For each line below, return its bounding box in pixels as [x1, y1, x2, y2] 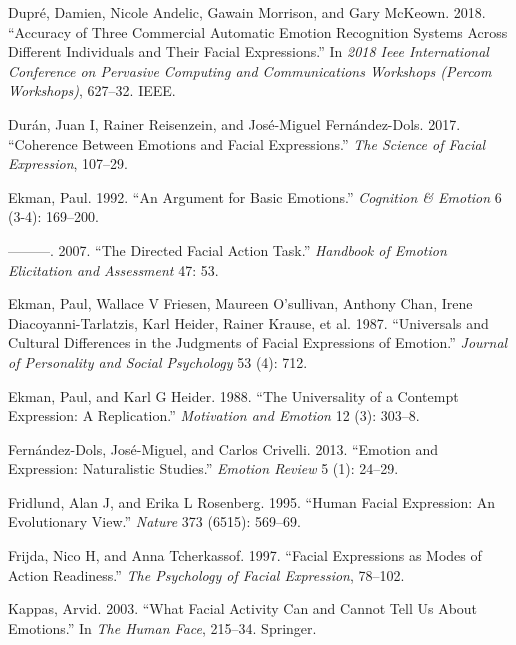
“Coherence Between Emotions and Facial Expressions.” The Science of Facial [8, 133, 486, 154]
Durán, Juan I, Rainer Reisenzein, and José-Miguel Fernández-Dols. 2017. [8, 113, 461, 134]
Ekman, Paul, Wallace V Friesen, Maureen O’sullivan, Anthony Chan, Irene [8, 293, 473, 314]
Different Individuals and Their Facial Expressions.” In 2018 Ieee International [8, 41, 489, 62]
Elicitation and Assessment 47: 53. [8, 259, 219, 280]
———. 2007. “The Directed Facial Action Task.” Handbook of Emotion [8, 239, 447, 260]
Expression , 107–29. [8, 153, 129, 174]
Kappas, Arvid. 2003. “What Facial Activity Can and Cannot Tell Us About [8, 598, 478, 619]
